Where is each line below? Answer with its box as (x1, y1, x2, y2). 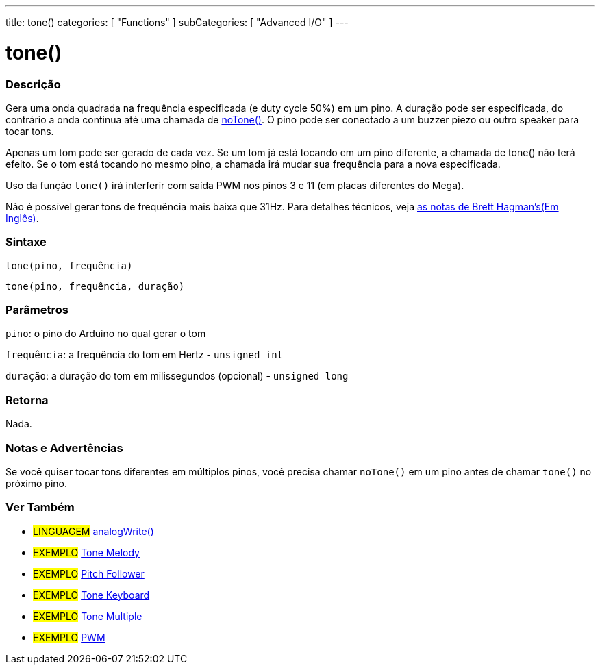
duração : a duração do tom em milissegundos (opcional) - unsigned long (5, 370, 349, 382)
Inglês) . (5, 212, 39, 224)
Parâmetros (5, 303, 68, 317)
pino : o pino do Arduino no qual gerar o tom (5, 327, 206, 340)
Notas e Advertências (5, 441, 123, 455)
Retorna (5, 393, 49, 407)
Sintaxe (5, 235, 47, 249)
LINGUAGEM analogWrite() (33, 525, 154, 537)
